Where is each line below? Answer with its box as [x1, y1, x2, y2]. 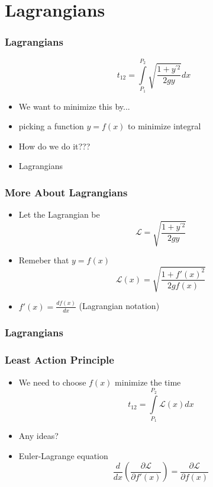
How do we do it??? [18, 139, 91, 152]
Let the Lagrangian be [18, 208, 100, 221]
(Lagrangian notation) [79, 300, 160, 312]
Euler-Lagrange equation [18, 449, 108, 461]
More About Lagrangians [5, 184, 128, 199]
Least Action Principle [5, 352, 114, 367]
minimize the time [115, 375, 181, 388]
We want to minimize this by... [18, 100, 130, 112]
